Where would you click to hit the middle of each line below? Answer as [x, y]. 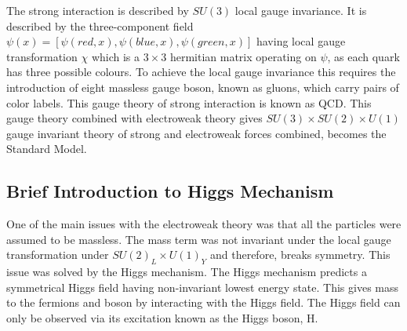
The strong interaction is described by [98, 10]
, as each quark [363, 56]
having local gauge [301, 41]
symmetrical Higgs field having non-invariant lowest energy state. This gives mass [203, 287]
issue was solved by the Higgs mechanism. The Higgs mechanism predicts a [187, 272]
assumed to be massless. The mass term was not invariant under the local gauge [199, 239]
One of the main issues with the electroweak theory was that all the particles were [204, 224]
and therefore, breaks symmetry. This [300, 255]
